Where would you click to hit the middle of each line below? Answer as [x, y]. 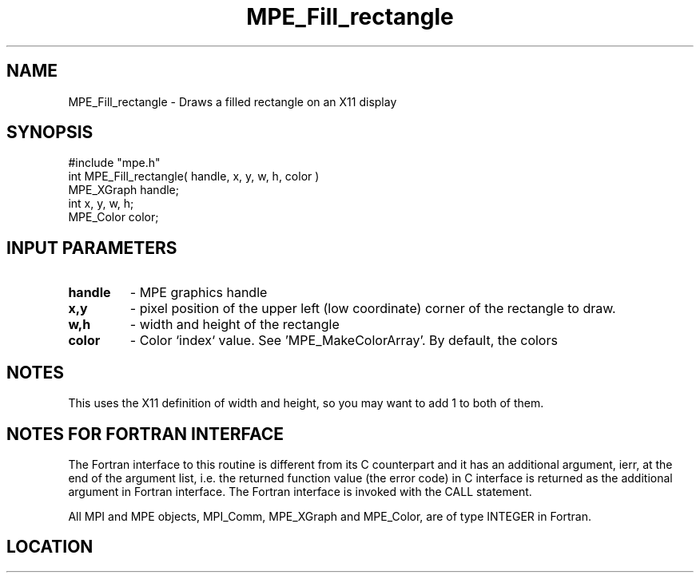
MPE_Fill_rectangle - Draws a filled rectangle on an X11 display [233, 101]
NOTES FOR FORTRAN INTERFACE [145, 434]
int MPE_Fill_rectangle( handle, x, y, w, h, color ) [194, 176]
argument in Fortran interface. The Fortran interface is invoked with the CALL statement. [300, 491]
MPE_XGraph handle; [123, 190]
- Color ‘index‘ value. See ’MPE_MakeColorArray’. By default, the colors [344, 341]
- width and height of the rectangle [235, 325]
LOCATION [50, 547]
